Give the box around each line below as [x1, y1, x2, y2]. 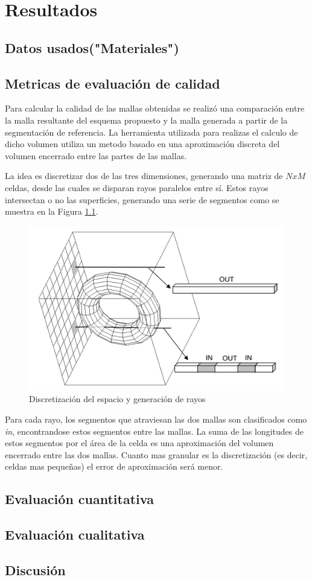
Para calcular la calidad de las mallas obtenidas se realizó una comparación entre [5, 102, 305, 115]
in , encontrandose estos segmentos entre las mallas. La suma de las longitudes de [5, 424, 304, 437]
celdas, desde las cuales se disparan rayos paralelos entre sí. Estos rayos [5, 181, 269, 194]
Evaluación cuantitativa [5, 490, 154, 508]
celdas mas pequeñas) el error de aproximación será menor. [5, 460, 223, 473]
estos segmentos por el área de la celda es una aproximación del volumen [5, 437, 274, 449]
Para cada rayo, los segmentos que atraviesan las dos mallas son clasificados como [5, 413, 307, 426]
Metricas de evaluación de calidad [5, 74, 220, 92]
